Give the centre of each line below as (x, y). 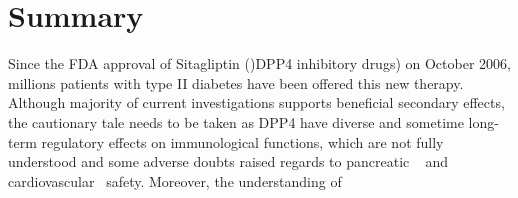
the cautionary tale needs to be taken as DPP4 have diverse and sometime (236, 121)
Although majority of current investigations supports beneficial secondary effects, (256, 102)
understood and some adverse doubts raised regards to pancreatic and (228, 161)
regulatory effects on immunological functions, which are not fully (242, 141)
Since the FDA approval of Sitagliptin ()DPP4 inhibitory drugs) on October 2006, (259, 63)
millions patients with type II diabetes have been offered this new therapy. (236, 82)
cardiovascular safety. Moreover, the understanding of (175, 180)
